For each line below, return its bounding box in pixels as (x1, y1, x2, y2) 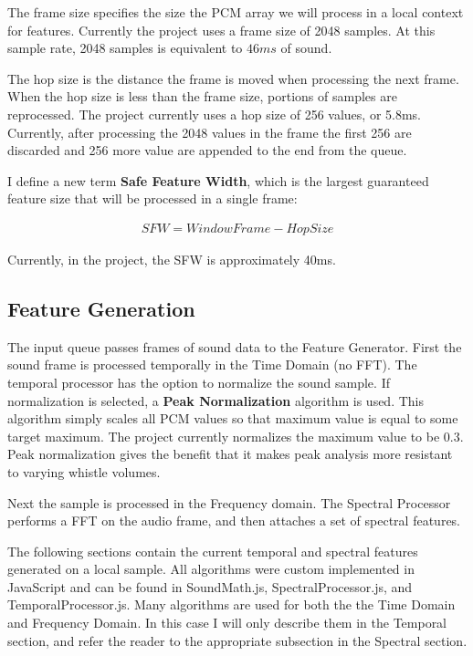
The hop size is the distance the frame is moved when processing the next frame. (7, 68, 459, 88)
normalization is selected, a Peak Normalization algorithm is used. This (7, 390, 425, 410)
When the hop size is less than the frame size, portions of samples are (7, 87, 397, 106)
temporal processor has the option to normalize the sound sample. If (7, 372, 390, 391)
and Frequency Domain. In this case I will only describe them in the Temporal (7, 613, 447, 632)
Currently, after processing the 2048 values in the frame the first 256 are (7, 122, 412, 141)
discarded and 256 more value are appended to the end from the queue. (7, 141, 407, 160)
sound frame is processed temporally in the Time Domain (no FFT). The (7, 355, 417, 374)
